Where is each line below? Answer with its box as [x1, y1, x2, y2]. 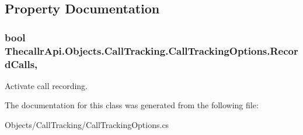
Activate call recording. [5, 79, 88, 91]
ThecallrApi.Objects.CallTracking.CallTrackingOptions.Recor [5, 43, 298, 58]
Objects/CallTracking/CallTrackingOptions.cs [5, 119, 169, 131]
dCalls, [5, 56, 38, 71]
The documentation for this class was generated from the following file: [5, 99, 259, 111]
